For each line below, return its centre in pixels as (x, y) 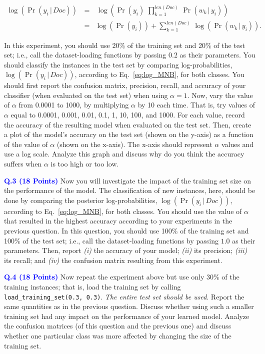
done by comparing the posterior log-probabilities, (81, 200)
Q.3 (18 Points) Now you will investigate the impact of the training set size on (128, 180)
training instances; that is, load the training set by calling (92, 286)
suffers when (23, 164)
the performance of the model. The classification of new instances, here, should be (130, 190)
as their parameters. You (217, 55)
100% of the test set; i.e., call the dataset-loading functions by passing (111, 240)
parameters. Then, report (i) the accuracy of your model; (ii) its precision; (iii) (126, 250)
